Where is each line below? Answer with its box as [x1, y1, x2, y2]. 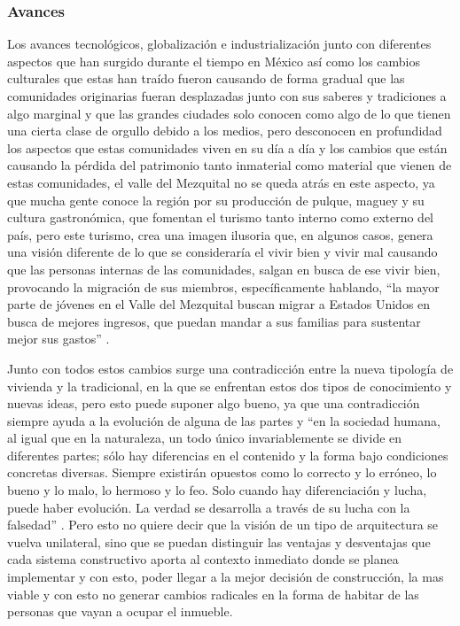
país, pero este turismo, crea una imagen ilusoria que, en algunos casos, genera [7, 225, 433, 243]
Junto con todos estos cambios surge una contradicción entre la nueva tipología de [7, 359, 454, 377]
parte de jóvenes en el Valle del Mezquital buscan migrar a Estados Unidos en [7, 295, 431, 313]
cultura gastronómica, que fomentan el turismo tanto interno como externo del [7, 208, 434, 227]
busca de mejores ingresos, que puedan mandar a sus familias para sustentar [7, 312, 421, 330]
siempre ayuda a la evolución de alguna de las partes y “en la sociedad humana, [7, 411, 441, 429]
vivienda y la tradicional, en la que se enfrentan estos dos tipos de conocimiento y [7, 376, 452, 395]
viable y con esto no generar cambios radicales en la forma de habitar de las [7, 584, 419, 603]
